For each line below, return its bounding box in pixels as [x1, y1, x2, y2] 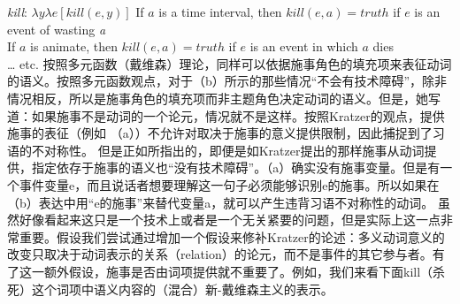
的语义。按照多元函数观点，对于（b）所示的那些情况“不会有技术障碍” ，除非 [7, 72, 447, 90]
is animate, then [30, 37, 118, 56]
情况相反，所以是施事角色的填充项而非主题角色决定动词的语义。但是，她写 [7, 88, 441, 107]
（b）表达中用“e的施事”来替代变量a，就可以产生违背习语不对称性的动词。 [7, 193, 434, 211]
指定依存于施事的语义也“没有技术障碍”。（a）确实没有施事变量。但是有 [31, 158, 441, 177]
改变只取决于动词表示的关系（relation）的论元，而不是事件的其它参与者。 [7, 245, 433, 263]
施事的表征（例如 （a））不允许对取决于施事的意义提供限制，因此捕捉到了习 [7, 124, 445, 142]
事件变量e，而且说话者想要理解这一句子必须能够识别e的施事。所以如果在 [19, 175, 440, 194]
